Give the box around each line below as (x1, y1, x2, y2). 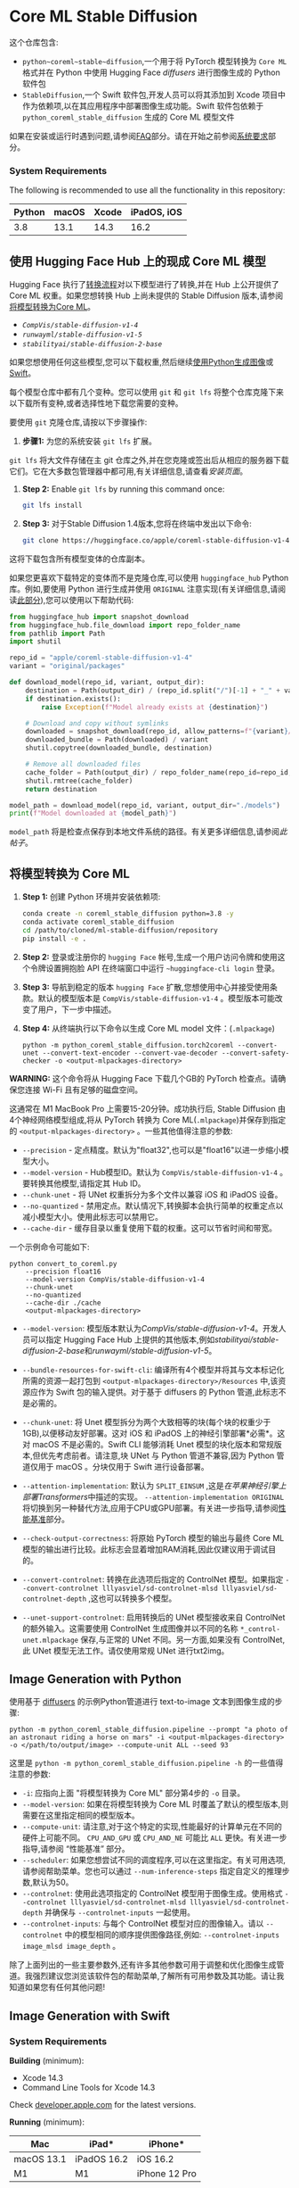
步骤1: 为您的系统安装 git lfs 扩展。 (21, 435, 158, 447)
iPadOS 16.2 (75, 2153, 129, 2166)
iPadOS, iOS (130, 206, 182, 219)
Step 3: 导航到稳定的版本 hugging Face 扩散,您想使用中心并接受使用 (21, 982, 270, 992)
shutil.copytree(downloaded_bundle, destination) (25, 743, 214, 753)
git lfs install (21, 501, 83, 510)
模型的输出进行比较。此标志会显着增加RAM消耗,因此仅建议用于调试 (21, 1544, 269, 1554)
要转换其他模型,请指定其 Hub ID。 (21, 1178, 146, 1189)
